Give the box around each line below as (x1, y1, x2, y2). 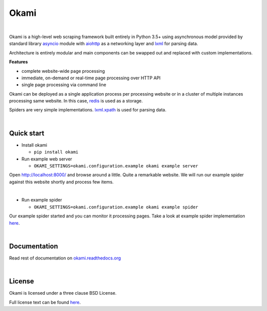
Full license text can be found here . (9, 299, 81, 305)
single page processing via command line (21, 82, 106, 88)
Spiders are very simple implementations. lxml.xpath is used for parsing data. (9, 107, 167, 113)
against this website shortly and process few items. (9, 179, 114, 185)
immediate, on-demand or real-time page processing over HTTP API (21, 75, 161, 81)
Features (9, 59, 28, 65)
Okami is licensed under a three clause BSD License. (9, 290, 117, 296)
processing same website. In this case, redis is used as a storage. (9, 98, 143, 104)
